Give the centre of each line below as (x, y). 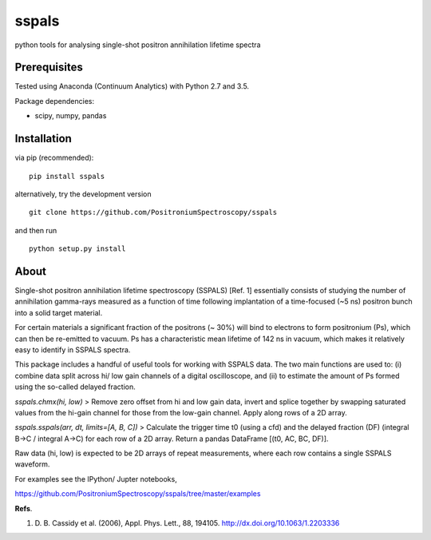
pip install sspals (67, 176)
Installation (43, 139)
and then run (36, 230)
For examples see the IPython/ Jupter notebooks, (96, 478)
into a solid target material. (59, 312)
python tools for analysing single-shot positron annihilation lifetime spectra (138, 45)
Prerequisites (49, 67)
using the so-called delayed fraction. (75, 387)
